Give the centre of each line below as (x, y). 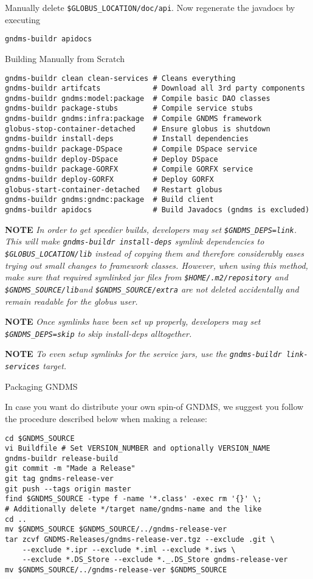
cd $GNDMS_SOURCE (40, 438)
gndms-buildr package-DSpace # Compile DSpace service (131, 149)
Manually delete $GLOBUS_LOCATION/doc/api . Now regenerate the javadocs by (150, 7)
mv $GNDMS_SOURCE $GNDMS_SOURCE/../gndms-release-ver (116, 529)
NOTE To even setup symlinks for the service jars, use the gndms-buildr (143, 354)
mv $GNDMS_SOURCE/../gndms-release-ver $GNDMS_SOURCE (116, 570)
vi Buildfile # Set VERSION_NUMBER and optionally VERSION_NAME (138, 449)
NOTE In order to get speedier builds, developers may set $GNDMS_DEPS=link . (151, 229)
